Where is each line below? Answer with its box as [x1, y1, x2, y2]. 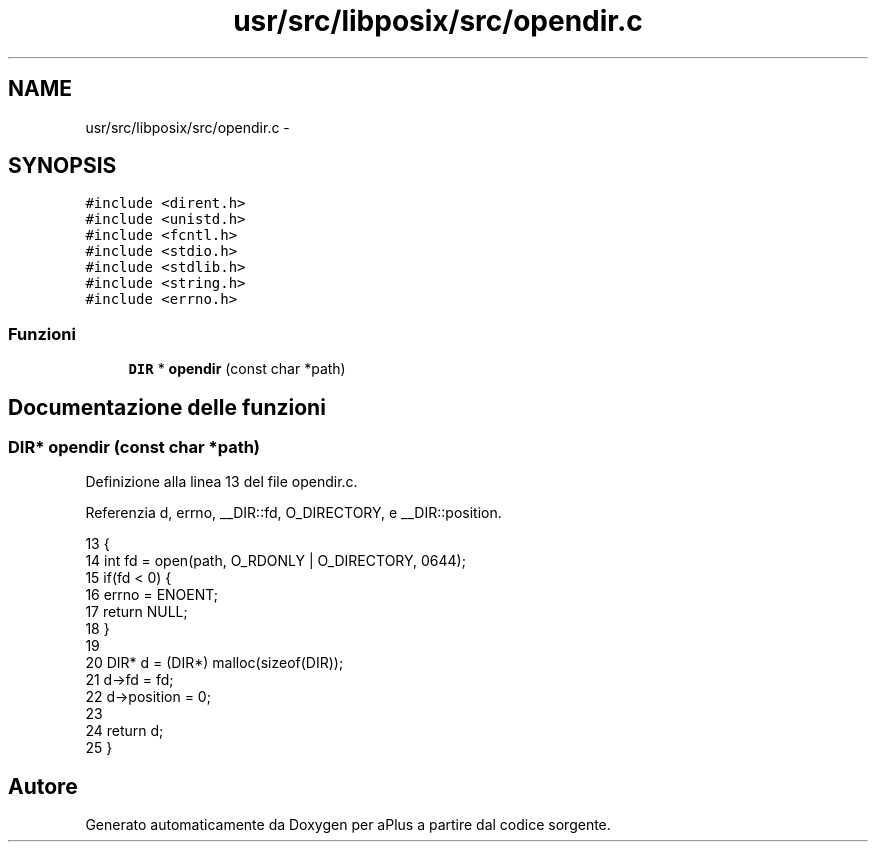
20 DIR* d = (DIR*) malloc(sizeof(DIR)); [85, 654, 344, 672]
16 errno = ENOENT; [85, 586, 219, 604]
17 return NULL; [85, 603, 188, 621]
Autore [8, 773, 78, 799]
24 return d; [85, 722, 164, 740]
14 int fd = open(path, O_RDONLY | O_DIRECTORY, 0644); [85, 552, 466, 570]
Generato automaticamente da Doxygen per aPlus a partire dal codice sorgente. [85, 816, 611, 834]
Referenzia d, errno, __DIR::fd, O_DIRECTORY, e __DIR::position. [85, 504, 502, 522]
